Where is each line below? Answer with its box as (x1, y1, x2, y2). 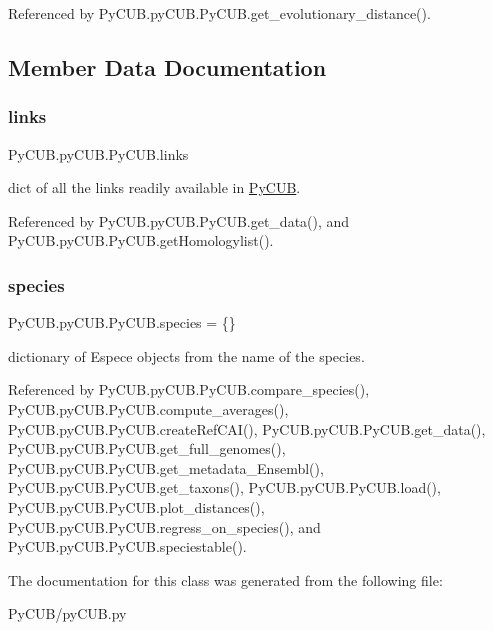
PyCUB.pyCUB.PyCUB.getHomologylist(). (8, 230, 274, 251)
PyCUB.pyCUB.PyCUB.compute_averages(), (8, 398, 289, 419)
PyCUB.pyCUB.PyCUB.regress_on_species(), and (8, 516, 321, 537)
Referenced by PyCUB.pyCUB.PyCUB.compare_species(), (8, 379, 370, 400)
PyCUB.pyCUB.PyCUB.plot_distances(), (8, 496, 265, 517)
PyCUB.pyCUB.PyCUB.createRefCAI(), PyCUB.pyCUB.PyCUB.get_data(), (8, 418, 486, 439)
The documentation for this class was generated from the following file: (8, 569, 443, 590)
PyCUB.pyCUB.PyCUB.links (8, 143, 189, 164)
